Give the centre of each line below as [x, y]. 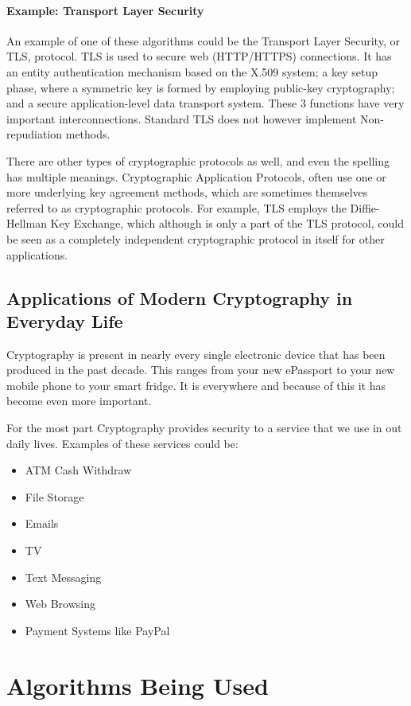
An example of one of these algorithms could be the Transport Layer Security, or [203, 40]
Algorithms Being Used [138, 685]
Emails [42, 523]
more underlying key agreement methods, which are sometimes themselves [187, 192]
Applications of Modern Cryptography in [180, 297]
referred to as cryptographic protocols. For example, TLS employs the [176, 207]
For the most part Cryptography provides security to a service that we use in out [204, 428]
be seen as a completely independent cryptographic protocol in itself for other [196, 238]
